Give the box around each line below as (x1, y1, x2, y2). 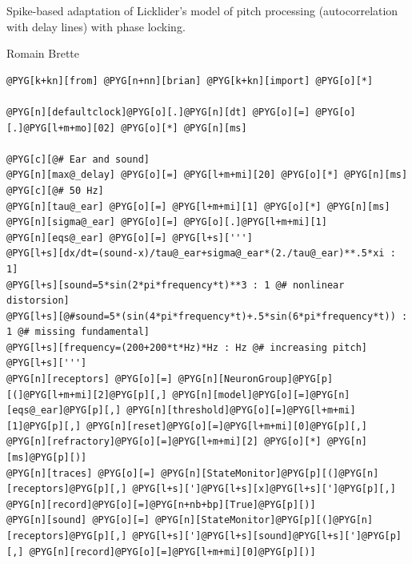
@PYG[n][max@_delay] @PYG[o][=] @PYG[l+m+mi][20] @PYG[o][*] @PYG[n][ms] (6, 169, 408, 181)
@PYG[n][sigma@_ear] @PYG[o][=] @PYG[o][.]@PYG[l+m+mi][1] (6, 216, 327, 228)
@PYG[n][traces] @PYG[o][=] (6, 467, 156, 479)
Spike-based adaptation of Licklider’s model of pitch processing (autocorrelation (6, 2, 398, 18)
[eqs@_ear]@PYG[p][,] (6, 405, 122, 417)
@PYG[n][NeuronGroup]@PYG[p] (178, 373, 334, 385)
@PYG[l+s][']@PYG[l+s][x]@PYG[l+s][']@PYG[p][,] (132, 483, 396, 495)
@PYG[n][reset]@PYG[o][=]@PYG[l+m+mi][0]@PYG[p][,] (86, 420, 368, 432)
